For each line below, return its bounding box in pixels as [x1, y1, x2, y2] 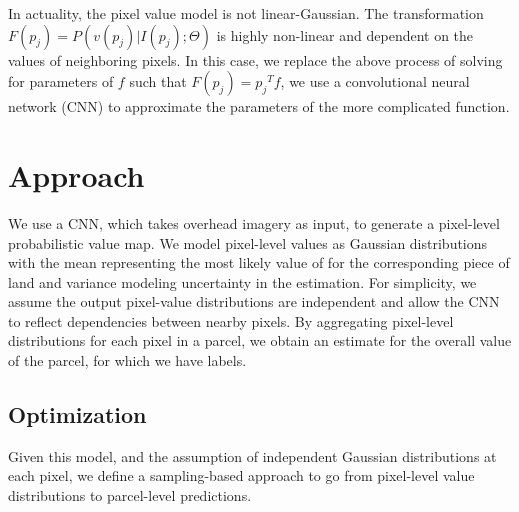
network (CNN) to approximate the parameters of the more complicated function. [8, 96, 510, 117]
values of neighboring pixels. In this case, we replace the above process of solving [8, 49, 503, 70]
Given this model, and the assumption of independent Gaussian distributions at [8, 445, 497, 466]
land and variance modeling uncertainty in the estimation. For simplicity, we [8, 271, 477, 292]
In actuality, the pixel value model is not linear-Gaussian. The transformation [8, 3, 484, 23]
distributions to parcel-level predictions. [8, 485, 252, 506]
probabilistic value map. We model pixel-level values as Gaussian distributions [8, 232, 488, 253]
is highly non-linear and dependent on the [216, 24, 474, 45]
